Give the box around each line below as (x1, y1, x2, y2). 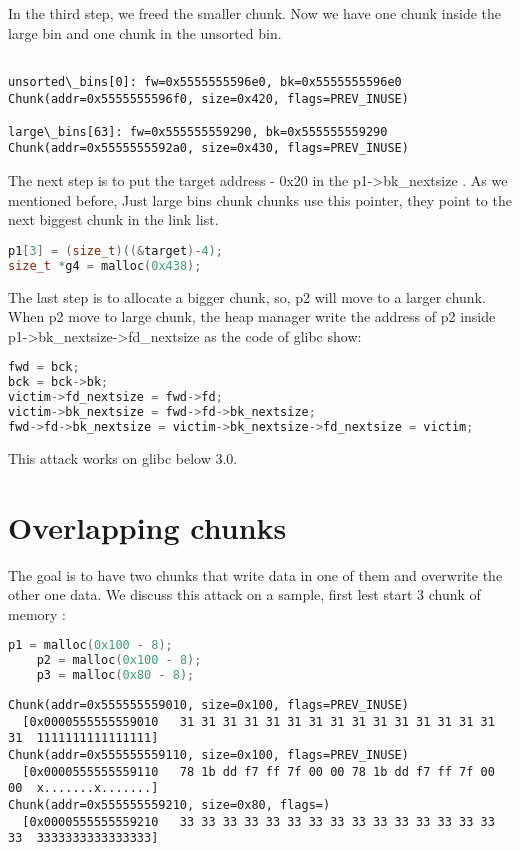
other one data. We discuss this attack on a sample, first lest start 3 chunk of (8, 584, 481, 605)
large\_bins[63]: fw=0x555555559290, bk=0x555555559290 (8, 124, 388, 139)
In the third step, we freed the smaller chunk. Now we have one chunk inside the (8, 3, 502, 23)
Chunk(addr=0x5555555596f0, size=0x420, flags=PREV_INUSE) (8, 91, 409, 106)
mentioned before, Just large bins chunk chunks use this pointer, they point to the (8, 189, 512, 210)
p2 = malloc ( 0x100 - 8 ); (36, 653, 202, 668)
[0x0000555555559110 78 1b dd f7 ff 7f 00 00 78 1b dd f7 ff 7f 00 (22, 764, 495, 779)
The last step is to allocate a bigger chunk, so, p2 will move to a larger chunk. (8, 286, 486, 307)
